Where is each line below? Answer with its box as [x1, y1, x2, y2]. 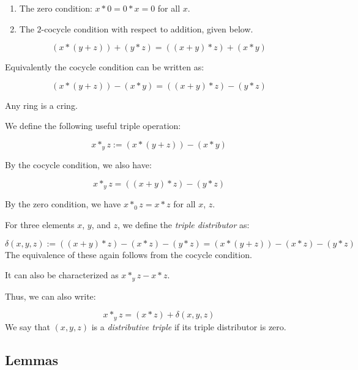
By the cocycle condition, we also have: [5, 158, 152, 171]
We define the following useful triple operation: [5, 119, 181, 132]
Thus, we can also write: [5, 289, 96, 302]
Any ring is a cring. [5, 98, 78, 111]
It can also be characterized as [5, 268, 119, 281]
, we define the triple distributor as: [117, 218, 250, 231]
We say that [5, 320, 50, 333]
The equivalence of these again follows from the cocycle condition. [5, 248, 252, 261]
